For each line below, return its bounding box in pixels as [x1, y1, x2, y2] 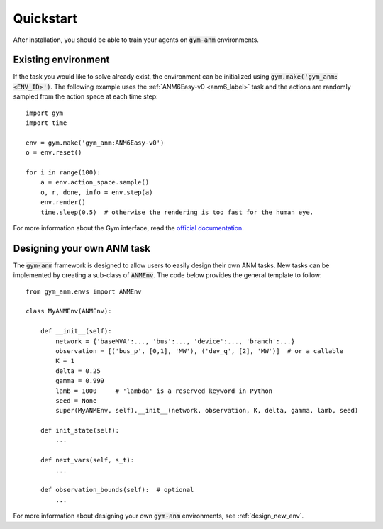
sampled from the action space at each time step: [13, 92, 159, 101]
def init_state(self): [40, 426, 120, 435]
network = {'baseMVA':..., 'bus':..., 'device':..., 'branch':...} [55, 337, 295, 345]
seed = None [55, 396, 97, 404]
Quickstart [13, 11, 78, 26]
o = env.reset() [26, 149, 82, 157]
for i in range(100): [26, 168, 101, 177]
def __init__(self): [40, 327, 112, 335]
